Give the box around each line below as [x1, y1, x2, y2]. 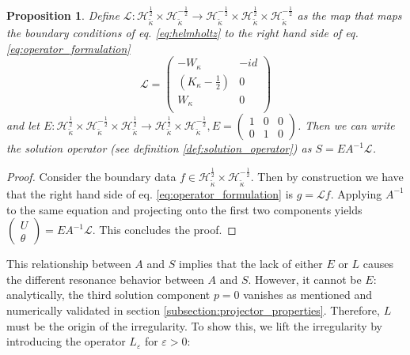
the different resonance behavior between [6, 270, 204, 287]
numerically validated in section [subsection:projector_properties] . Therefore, [6, 301, 380, 318]
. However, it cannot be [248, 270, 362, 287]
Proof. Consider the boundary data [6, 168, 177, 184]
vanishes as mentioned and [243, 286, 373, 303]
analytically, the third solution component [6, 286, 211, 303]
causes [363, 255, 394, 272]
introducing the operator [6, 333, 126, 349]
